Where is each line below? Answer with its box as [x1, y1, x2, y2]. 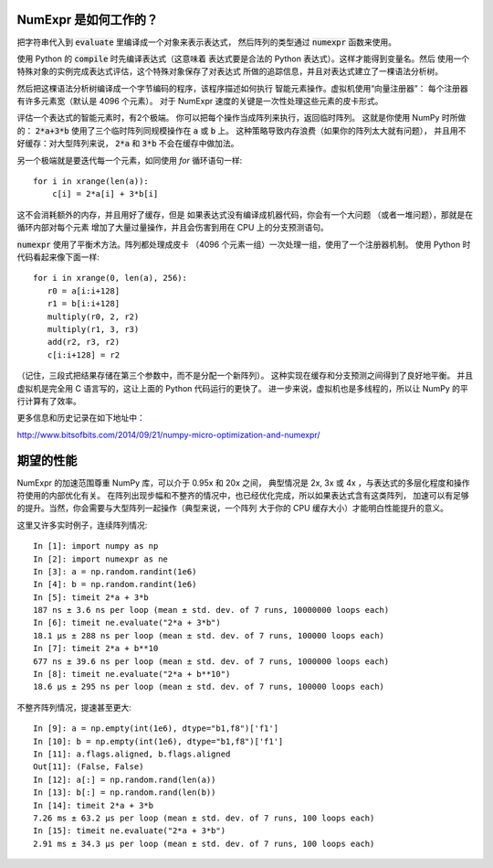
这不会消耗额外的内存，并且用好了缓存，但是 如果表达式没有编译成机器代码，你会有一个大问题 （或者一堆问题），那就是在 [16, 209, 474, 220]
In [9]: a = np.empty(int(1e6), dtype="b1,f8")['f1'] [33, 723, 278, 734]
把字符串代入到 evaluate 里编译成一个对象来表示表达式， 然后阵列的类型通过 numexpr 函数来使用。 [16, 37, 397, 48]
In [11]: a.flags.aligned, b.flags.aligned [33, 749, 231, 759]
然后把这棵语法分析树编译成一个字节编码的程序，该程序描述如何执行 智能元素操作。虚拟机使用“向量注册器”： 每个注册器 [16, 82, 469, 93]
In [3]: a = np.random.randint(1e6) [33, 566, 197, 576]
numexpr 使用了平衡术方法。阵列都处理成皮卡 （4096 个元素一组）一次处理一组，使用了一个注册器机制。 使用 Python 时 [16, 239, 471, 250]
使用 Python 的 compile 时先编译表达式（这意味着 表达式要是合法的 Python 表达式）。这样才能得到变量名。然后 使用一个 [16, 53, 470, 64]
